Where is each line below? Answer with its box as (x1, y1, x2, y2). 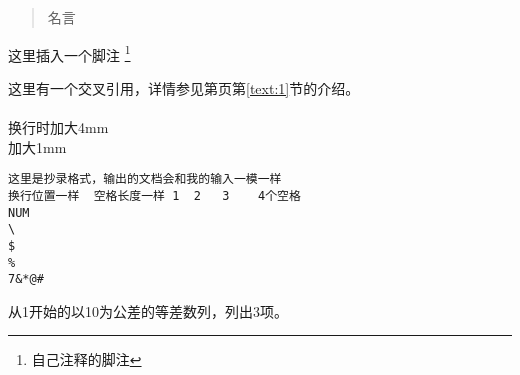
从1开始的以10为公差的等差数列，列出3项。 (8, 300, 288, 321)
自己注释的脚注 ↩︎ (31, 349, 142, 370)
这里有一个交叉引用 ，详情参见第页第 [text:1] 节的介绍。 (8, 77, 360, 98)
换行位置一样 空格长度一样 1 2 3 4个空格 (8, 188, 301, 203)
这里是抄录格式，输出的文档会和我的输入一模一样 (8, 172, 282, 187)
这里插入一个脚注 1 (8, 41, 131, 65)
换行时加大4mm (8, 117, 109, 138)
